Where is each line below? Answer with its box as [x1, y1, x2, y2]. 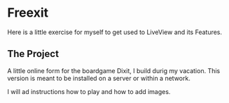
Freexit [7, 5, 49, 21]
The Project [7, 48, 60, 60]
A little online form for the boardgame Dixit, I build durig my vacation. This [7, 66, 221, 74]
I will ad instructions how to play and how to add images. [7, 87, 171, 95]
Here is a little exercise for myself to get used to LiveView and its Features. [7, 28, 223, 36]
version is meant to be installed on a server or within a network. [7, 74, 190, 82]
